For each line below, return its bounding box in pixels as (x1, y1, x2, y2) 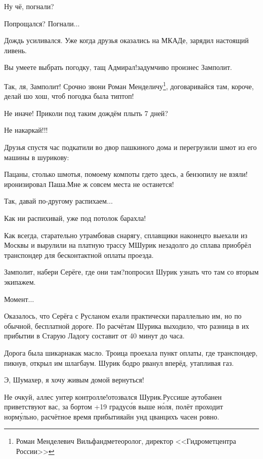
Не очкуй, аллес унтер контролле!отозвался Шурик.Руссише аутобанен (4, 391, 222, 402)
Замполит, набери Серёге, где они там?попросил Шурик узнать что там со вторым (4, 266, 259, 277)
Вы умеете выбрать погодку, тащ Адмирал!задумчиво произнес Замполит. (4, 62, 232, 72)
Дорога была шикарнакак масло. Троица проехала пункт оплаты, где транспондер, (4, 347, 258, 358)
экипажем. (4, 276, 36, 287)
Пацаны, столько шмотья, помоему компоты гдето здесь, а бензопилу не (4, 169, 227, 179)
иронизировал (4, 178, 47, 189)
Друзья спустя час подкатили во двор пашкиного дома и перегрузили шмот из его (4, 142, 257, 152)
